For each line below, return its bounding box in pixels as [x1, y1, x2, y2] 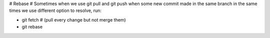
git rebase [21, 24, 42, 30]
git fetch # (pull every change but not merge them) [21, 16, 126, 22]
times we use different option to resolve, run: [9, 7, 102, 13]
